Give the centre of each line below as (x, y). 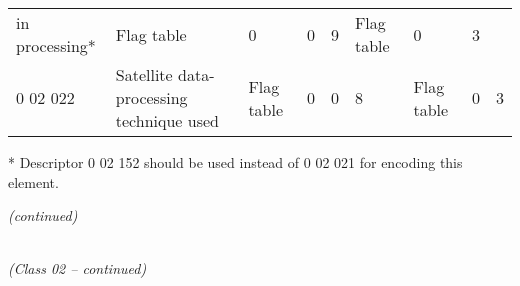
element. (33, 181)
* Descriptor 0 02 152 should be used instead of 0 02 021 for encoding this (235, 162)
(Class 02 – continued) (77, 268)
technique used (167, 120)
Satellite (144, 74)
